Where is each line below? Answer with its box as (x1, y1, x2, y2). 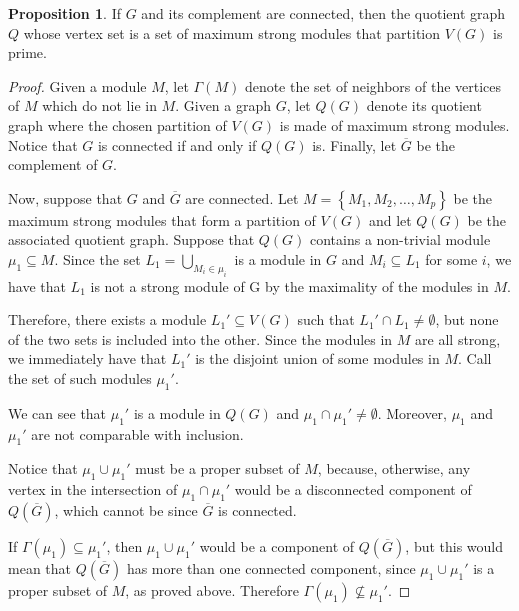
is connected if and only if (97, 134, 257, 155)
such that (297, 309, 355, 330)
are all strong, (415, 328, 501, 349)
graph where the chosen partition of (8, 114, 227, 135)
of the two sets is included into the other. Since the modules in (8, 328, 393, 349)
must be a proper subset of (135, 458, 300, 479)
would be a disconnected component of (234, 479, 472, 500)
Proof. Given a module (8, 75, 147, 96)
